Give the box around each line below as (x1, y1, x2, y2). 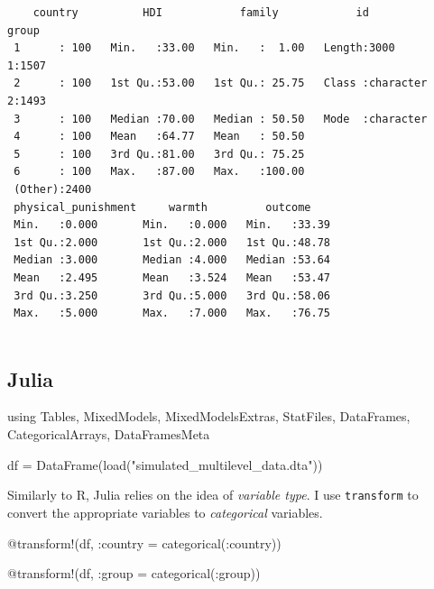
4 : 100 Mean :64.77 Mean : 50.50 (14, 130, 305, 143)
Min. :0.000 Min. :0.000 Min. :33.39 (14, 218, 330, 232)
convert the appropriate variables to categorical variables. (7, 502, 323, 521)
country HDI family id (32, 6, 369, 19)
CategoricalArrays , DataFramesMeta (7, 425, 210, 444)
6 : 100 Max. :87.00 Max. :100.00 (14, 165, 305, 179)
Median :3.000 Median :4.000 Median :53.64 (14, 253, 330, 267)
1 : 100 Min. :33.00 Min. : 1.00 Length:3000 (14, 41, 395, 55)
